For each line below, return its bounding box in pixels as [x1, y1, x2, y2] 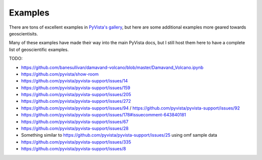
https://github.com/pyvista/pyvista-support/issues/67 [21, 119, 129, 125]
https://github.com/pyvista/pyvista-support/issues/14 [21, 78, 128, 84]
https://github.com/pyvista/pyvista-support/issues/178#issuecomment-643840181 [21, 112, 186, 118]
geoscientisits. [9, 31, 38, 36]
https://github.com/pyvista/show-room [21, 71, 99, 77]
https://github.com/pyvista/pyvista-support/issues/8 [21, 146, 126, 152]
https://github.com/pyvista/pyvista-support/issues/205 [21, 92, 131, 97]
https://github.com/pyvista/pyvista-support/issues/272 [21, 98, 131, 104]
